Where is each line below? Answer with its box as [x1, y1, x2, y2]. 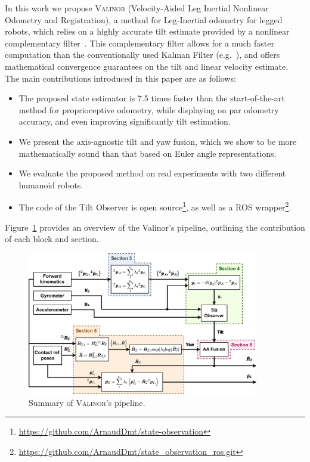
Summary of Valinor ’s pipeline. [29, 396, 145, 408]
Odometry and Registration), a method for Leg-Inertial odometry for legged [5, 13, 283, 26]
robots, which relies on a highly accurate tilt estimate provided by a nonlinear [5, 25, 290, 38]
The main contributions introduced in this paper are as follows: [5, 72, 236, 84]
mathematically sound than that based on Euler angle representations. [18, 147, 277, 159]
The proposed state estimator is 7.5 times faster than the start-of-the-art [18, 92, 285, 104]
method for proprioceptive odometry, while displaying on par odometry [18, 103, 279, 116]
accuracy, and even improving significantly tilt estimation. [18, 115, 231, 128]
